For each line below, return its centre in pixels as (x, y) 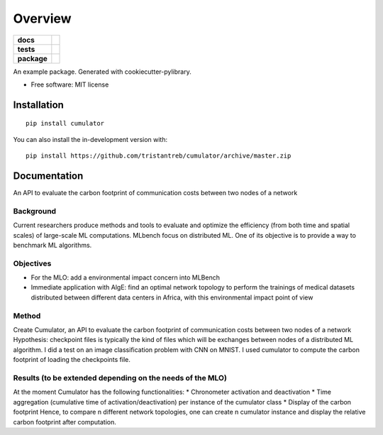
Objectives (32, 263)
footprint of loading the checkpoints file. (72, 360)
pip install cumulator (65, 123)
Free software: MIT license (70, 84)
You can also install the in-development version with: (90, 139)
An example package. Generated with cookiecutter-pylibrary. (102, 72)
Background (35, 211)
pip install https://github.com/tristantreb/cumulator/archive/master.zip (159, 156)
